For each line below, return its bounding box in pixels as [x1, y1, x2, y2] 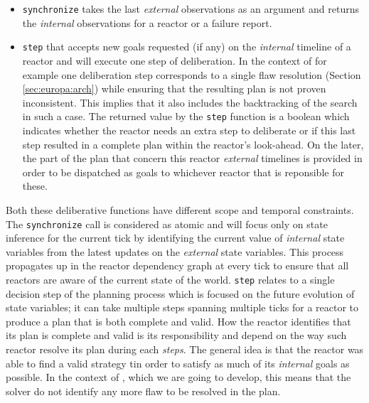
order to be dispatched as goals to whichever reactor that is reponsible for [22, 164, 344, 179]
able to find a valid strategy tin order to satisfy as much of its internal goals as [6, 355, 350, 370]
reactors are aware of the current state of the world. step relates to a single [6, 272, 335, 286]
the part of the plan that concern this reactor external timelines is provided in [22, 151, 363, 166]
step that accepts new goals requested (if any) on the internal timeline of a [22, 39, 351, 54]
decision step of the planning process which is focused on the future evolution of [6, 286, 355, 301]
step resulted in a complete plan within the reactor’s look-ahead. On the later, [22, 136, 364, 151]
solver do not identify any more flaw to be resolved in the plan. [6, 383, 281, 398]
